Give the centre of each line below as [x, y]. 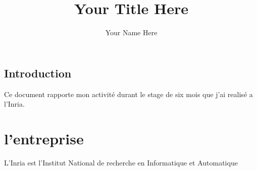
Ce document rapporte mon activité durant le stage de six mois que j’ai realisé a [128, 94]
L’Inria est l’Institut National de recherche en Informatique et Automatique [121, 162]
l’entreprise [44, 138]
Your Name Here [131, 32]
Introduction [38, 73]
